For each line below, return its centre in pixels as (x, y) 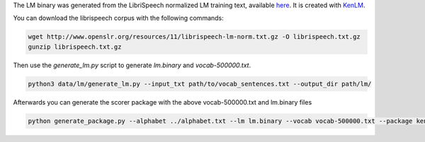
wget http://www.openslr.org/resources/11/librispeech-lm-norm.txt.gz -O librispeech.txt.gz (194, 37)
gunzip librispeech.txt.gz (75, 47)
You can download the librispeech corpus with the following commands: (119, 18)
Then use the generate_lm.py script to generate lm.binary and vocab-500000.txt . (132, 65)
